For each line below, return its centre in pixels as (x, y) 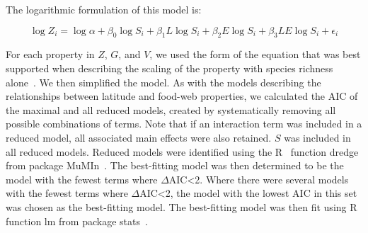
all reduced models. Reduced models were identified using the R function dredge (182, 151)
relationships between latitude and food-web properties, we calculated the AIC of (182, 96)
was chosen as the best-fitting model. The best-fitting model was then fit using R (182, 206)
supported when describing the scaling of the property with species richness (169, 68)
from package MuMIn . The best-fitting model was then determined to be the (175, 165)
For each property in (50, 54)
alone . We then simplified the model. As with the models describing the (163, 82)
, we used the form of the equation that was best (255, 54)
